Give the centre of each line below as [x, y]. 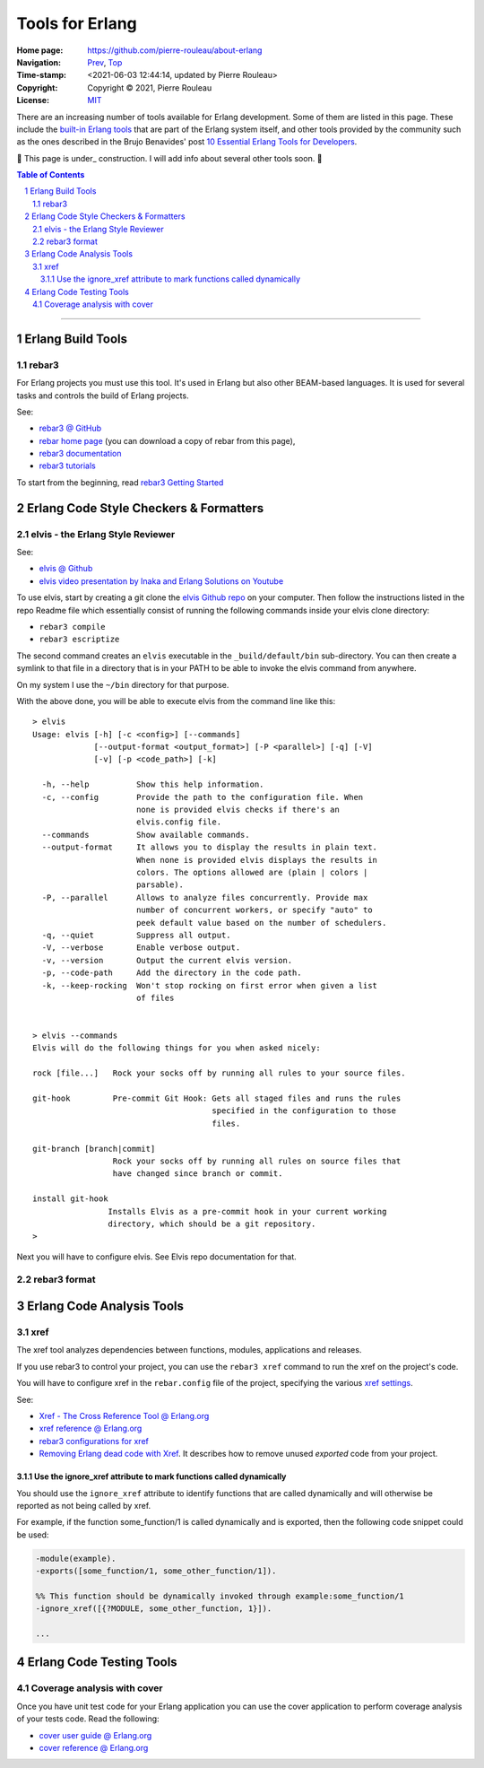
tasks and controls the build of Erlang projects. [103, 396]
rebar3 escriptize [79, 640]
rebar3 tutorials [67, 466]
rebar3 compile [73, 627]
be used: [33, 1535]
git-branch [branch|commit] [94, 1149]
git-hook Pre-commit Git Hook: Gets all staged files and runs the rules [217, 1098]
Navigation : [39, 62]
